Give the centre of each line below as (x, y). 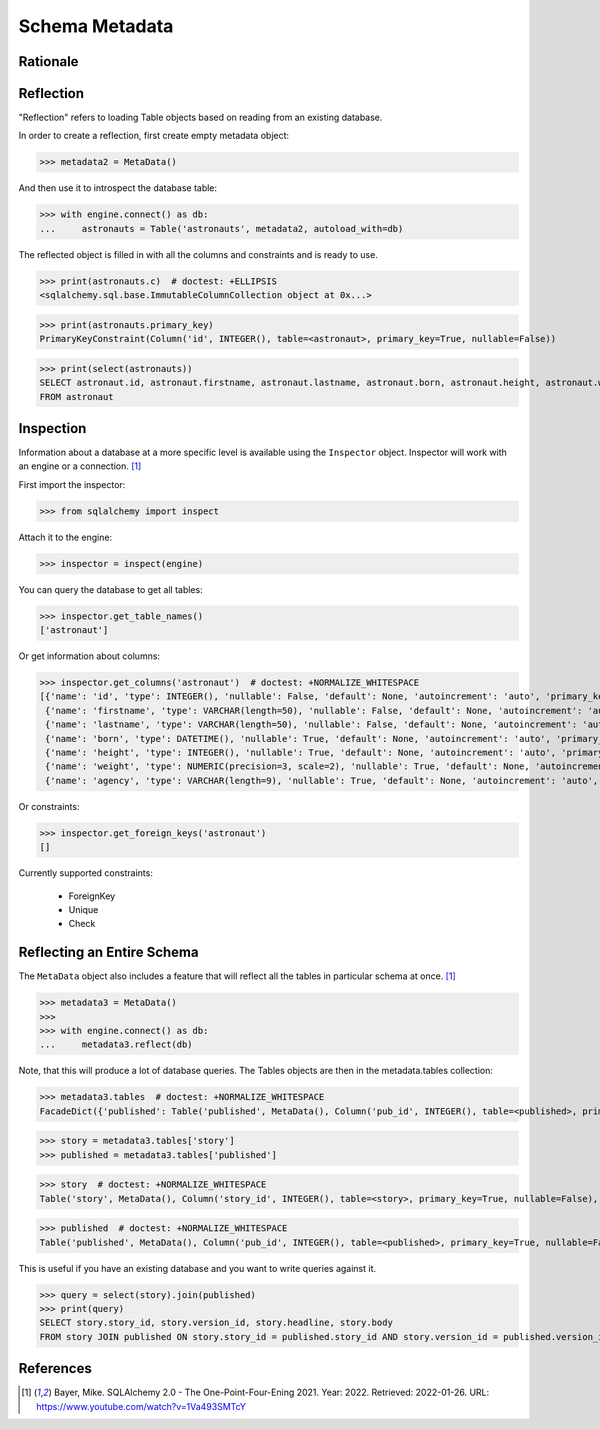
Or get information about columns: (89, 656)
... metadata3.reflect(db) (116, 1044)
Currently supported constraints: (86, 873)
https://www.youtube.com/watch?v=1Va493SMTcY (141, 1406)
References (55, 1368)
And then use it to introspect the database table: (118, 188)
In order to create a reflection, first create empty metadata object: (154, 136)
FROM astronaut (76, 396)
